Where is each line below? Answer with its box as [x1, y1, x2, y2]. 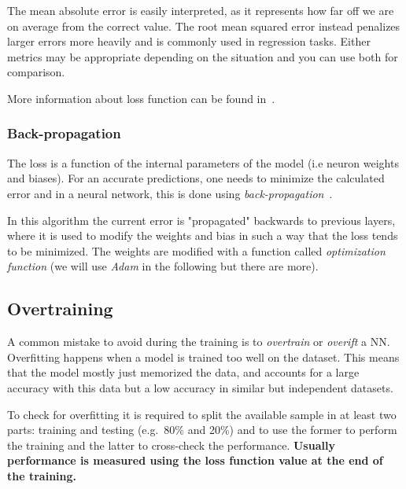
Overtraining [7, 296, 113, 321]
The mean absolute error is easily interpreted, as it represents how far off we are [7, 2, 394, 18]
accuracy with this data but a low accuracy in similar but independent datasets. [7, 379, 393, 395]
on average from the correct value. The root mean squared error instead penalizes [7, 17, 400, 34]
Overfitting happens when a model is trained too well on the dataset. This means [7, 348, 400, 365]
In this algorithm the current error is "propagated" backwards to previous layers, [7, 211, 396, 228]
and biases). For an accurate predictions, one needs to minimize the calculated [7, 170, 385, 186]
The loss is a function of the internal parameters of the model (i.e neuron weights [7, 154, 399, 171]
